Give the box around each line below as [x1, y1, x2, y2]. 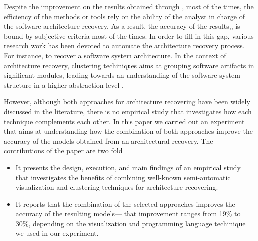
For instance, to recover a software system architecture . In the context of [4, 50, 226, 60]
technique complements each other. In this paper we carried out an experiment [4, 116, 245, 126]
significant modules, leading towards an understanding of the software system [4, 70, 240, 80]
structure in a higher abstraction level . [4, 79, 124, 90]
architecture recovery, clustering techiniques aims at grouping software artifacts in [4, 60, 254, 70]
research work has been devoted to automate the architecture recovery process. [4, 40, 245, 51]
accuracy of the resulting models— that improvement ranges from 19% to [15, 208, 241, 219]
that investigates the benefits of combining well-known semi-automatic [15, 172, 231, 182]
